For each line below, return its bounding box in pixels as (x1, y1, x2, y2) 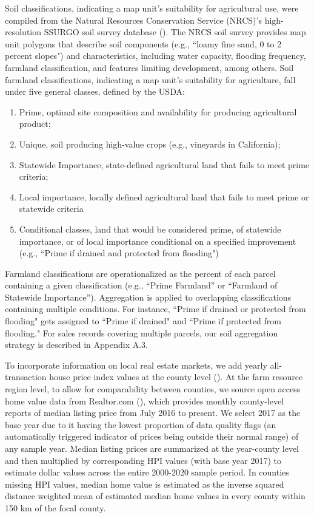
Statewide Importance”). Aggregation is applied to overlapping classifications (5, 290, 292, 303)
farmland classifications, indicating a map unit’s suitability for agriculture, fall (5, 73, 296, 86)
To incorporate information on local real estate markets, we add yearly (5, 358, 267, 371)
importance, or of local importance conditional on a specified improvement (19, 234, 296, 247)
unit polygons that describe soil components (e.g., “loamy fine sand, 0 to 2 (5, 37, 282, 50)
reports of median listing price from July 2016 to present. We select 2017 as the (5, 406, 301, 419)
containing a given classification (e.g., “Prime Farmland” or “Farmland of (5, 279, 278, 291)
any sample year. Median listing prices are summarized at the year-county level (5, 442, 299, 454)
